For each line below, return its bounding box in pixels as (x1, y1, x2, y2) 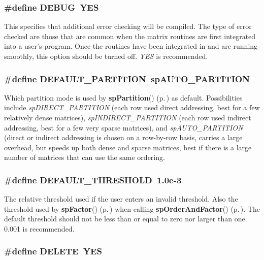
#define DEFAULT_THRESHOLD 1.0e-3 (4, 173, 182, 186)
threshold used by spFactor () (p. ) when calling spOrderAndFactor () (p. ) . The (4, 203, 260, 214)
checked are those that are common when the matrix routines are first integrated (4, 30, 256, 41)
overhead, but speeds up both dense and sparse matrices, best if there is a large (4, 142, 252, 152)
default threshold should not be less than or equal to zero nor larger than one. (4, 213, 247, 224)
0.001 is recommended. (4, 223, 75, 234)
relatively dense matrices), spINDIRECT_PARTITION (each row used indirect (4, 112, 251, 122)
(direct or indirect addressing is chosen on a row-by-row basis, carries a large (4, 132, 243, 143)
